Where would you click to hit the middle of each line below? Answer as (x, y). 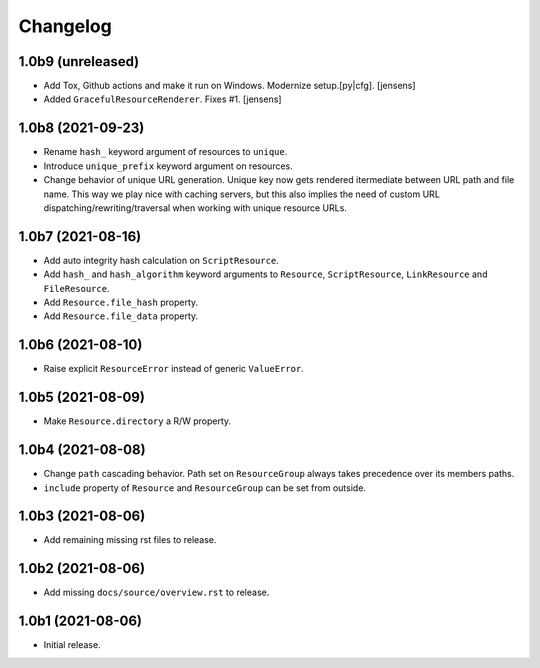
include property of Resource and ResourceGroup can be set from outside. (205, 487)
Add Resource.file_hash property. (121, 302)
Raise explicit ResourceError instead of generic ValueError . (173, 369)
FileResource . (76, 288)
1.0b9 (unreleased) (79, 61)
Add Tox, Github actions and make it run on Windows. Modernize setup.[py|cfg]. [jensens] (229, 86)
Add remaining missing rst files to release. (130, 540)
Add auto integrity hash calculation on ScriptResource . (161, 260)
